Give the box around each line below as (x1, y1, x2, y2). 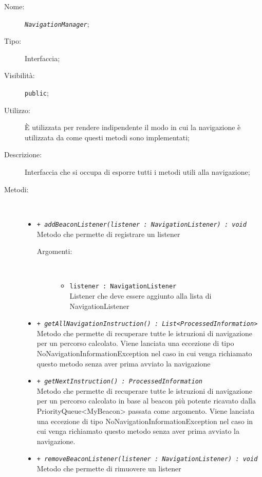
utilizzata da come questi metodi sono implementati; (25, 132, 190, 142)
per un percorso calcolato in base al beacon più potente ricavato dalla (36, 395, 256, 406)
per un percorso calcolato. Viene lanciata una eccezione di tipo (36, 338, 234, 348)
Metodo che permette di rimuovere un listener (36, 463, 181, 474)
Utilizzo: (4, 104, 30, 115)
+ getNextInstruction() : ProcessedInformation (36, 378, 202, 386)
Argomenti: (36, 246, 72, 256)
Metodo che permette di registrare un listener (36, 228, 180, 239)
